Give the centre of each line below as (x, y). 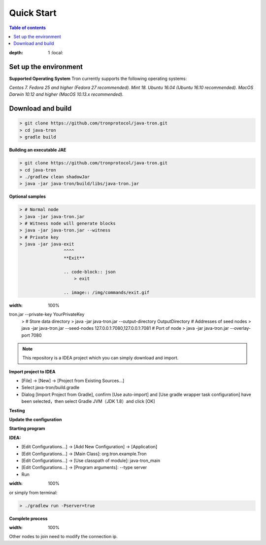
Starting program (27, 428)
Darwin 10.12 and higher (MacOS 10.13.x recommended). (66, 94)
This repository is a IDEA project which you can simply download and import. (100, 358)
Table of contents (28, 28)
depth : (16, 52)
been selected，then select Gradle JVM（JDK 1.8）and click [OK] (88, 401)
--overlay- (240, 328)
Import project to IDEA (33, 371)
